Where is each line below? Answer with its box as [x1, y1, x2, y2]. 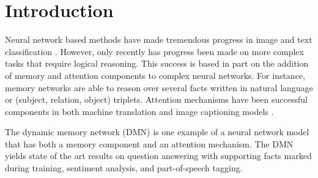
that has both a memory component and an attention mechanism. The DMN [5, 137, 294, 150]
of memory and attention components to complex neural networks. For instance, [5, 69, 305, 81]
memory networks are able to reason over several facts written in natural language [5, 81, 313, 94]
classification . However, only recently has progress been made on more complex [5, 45, 304, 57]
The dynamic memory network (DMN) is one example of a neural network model [5, 125, 309, 138]
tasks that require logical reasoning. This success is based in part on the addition [5, 57, 309, 70]
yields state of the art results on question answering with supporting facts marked [5, 149, 312, 162]
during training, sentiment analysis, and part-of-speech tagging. [5, 161, 243, 174]
